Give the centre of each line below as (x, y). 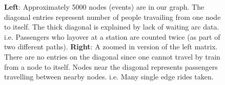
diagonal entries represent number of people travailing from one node (113, 17)
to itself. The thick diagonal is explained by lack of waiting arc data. (112, 27)
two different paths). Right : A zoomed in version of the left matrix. (111, 47)
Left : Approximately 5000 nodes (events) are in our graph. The (104, 7)
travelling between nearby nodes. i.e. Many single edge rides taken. (109, 77)
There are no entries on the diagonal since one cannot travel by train (112, 56)
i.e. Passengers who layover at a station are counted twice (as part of (112, 36)
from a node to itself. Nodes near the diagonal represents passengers (111, 66)
